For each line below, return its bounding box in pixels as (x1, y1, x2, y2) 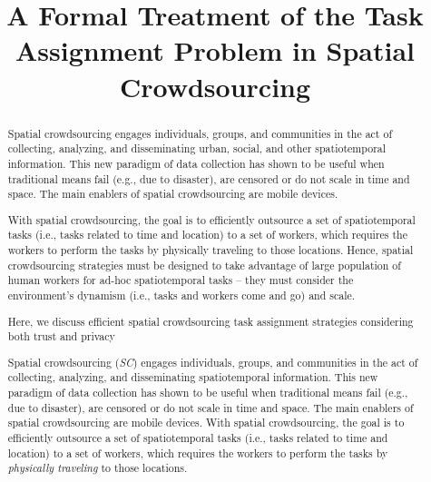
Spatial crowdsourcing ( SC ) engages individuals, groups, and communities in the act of (7, 354, 418, 369)
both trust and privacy (7, 329, 115, 344)
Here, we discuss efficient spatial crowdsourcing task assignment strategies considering (7, 313, 414, 329)
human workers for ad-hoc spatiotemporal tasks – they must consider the (7, 272, 354, 288)
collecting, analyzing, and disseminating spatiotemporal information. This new (7, 369, 378, 385)
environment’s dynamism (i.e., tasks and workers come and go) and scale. (7, 288, 356, 302)
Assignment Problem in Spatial (15, 32, 416, 69)
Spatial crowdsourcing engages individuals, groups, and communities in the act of (7, 125, 393, 141)
